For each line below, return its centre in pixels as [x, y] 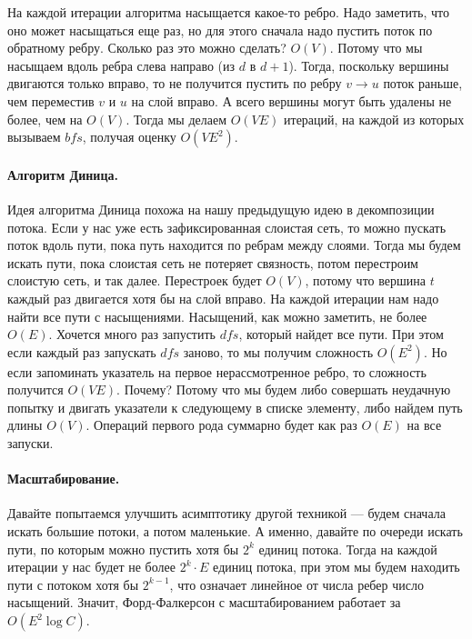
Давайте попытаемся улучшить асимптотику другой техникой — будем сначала [226, 513]
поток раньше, [423, 83]
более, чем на [45, 119]
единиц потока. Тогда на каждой [348, 549]
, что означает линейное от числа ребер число [296, 584]
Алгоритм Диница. [63, 174]
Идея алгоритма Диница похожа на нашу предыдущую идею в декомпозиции [221, 209]
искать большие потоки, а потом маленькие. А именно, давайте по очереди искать [235, 531]
